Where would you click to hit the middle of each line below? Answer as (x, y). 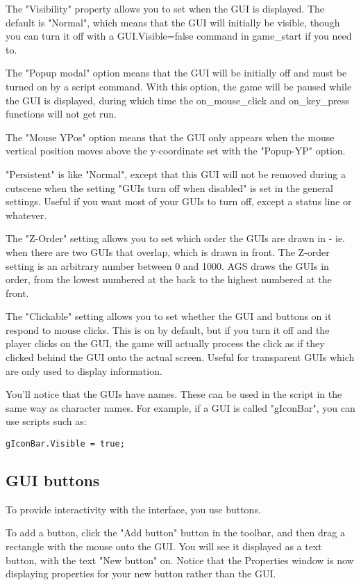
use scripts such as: (46, 421)
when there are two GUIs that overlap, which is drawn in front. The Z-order (168, 251)
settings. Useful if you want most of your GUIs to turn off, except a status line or (179, 201)
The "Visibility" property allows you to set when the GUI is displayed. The (165, 8)
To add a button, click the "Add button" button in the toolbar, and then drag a (175, 532)
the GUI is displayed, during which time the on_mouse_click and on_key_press (177, 100)
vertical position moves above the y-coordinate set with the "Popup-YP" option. (176, 151)
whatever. (26, 215)
